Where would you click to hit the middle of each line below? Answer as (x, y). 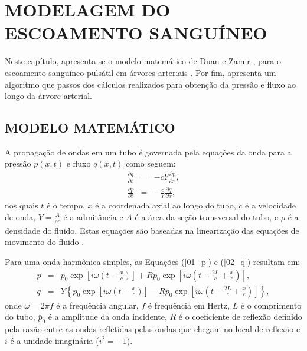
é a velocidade (270, 205)
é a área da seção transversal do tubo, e (207, 216)
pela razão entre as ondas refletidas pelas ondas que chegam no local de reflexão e (153, 329)
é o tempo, (66, 205)
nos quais (22, 205)
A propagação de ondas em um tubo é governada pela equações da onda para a (148, 152)
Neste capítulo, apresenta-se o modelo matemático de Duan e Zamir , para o (143, 61)
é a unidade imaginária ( (55, 340)
